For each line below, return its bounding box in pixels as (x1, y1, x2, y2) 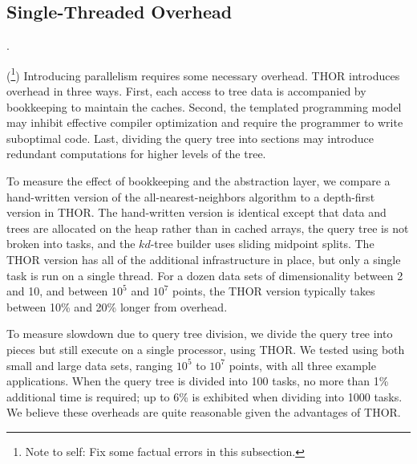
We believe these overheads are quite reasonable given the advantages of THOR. (6, 404, 401, 421)
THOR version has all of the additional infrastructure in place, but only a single (6, 250, 401, 267)
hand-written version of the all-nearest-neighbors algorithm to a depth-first (6, 188, 375, 205)
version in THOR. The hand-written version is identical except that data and (6, 204, 387, 221)
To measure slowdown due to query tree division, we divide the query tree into (6, 325, 393, 342)
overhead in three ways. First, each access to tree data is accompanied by (6, 83, 366, 100)
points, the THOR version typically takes (172, 283, 375, 299)
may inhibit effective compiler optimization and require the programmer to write (6, 114, 403, 131)
